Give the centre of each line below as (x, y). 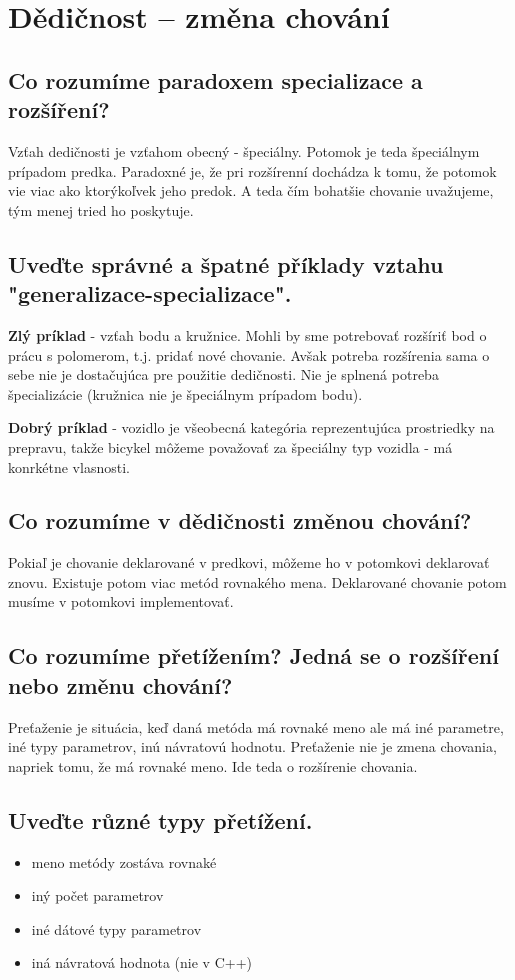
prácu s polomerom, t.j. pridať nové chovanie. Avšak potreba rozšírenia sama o (249, 354)
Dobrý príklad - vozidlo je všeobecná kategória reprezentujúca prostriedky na (251, 427)
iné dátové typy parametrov (116, 928)
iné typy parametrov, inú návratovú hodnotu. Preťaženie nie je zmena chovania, (252, 746)
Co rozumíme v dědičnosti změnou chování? (240, 520)
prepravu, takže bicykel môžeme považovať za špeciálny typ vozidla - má (230, 446)
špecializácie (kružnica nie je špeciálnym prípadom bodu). (185, 393)
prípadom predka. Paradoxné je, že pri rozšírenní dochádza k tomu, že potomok (252, 170)
